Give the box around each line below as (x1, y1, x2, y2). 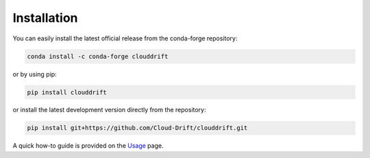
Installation (12, 10, 78, 25)
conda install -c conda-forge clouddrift (27, 52, 169, 60)
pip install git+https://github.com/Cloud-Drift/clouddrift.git (27, 124, 248, 132)
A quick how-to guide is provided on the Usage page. (12, 142, 164, 150)
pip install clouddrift (27, 88, 108, 96)
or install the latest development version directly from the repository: (12, 106, 206, 114)
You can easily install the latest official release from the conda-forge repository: (12, 34, 238, 42)
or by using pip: (12, 70, 58, 78)
